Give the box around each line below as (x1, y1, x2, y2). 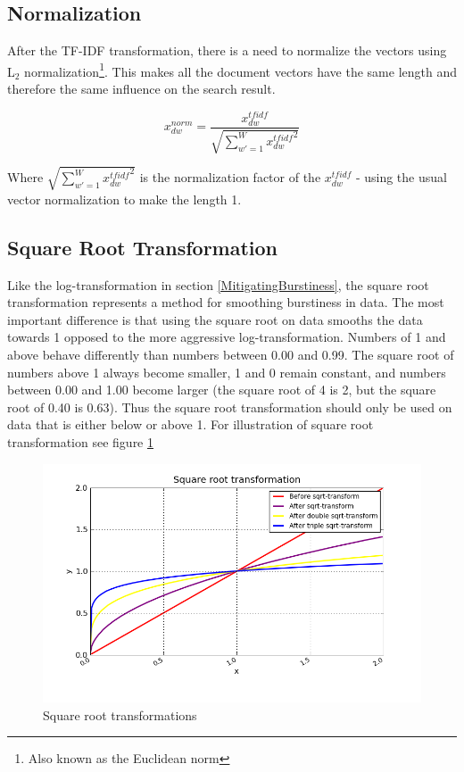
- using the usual (355, 168, 447, 187)
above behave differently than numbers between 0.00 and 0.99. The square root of (7, 345, 454, 364)
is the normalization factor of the (139, 168, 321, 187)
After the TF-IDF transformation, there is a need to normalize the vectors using (7, 41, 447, 60)
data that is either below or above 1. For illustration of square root (7, 415, 374, 434)
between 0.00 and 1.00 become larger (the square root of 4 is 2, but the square (7, 380, 436, 399)
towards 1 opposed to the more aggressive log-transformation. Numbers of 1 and (7, 328, 446, 346)
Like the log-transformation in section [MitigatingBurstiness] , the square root (7, 275, 429, 294)
